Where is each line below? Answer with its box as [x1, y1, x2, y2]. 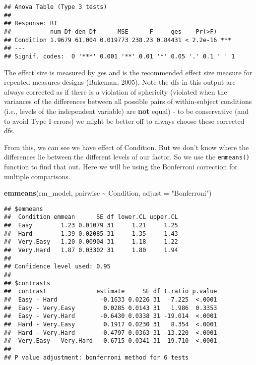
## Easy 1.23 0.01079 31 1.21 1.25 [4, 222, 178, 229]
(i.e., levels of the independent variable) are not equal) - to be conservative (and [4, 105, 249, 116]
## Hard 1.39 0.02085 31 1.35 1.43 [4, 230, 178, 237]
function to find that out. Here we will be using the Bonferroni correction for [4, 161, 238, 171]
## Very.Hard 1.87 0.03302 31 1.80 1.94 [4, 247, 178, 254]
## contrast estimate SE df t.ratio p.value [4, 288, 217, 295]
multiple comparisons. [4, 171, 70, 181]
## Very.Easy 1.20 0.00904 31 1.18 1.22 [4, 238, 178, 246]
